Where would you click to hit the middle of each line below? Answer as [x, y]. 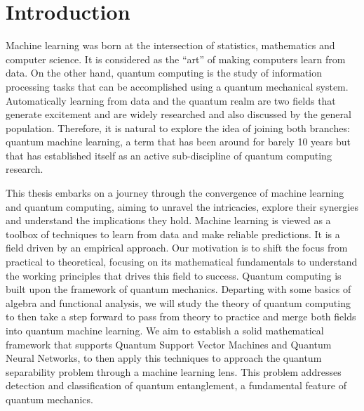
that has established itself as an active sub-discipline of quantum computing [169, 155]
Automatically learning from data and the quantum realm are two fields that [171, 100]
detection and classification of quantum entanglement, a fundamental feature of [176, 385]
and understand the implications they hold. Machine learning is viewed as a [168, 220]
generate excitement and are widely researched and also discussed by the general [178, 114]
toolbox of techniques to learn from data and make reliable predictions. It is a [173, 234]
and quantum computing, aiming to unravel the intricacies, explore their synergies [182, 206]
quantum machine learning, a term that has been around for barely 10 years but [178, 142]
